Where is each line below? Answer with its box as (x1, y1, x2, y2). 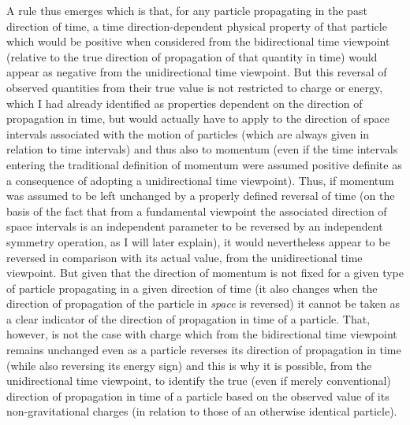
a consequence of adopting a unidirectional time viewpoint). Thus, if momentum (6, 172, 394, 188)
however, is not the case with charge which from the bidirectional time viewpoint (6, 326, 397, 342)
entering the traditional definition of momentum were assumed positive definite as (6, 156, 402, 172)
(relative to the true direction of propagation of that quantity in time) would (6, 48, 378, 65)
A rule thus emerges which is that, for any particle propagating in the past (6, 2, 367, 18)
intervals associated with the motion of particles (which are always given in (6, 125, 370, 142)
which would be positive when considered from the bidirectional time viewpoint (6, 33, 390, 50)
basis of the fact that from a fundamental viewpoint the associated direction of (6, 202, 387, 219)
